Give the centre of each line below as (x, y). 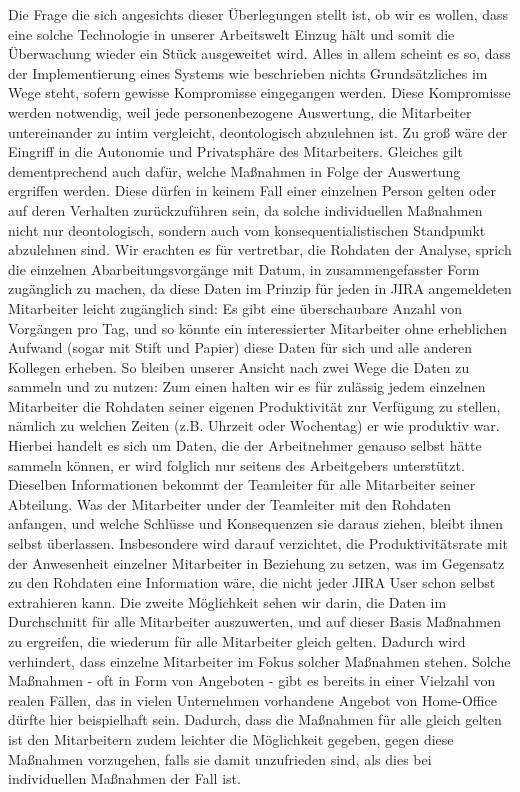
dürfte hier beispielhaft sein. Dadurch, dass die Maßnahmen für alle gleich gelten (255, 719)
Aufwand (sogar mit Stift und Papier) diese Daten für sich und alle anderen (240, 347)
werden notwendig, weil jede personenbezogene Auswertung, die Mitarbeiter (240, 111)
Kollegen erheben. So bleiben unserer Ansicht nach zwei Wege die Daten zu (239, 366)
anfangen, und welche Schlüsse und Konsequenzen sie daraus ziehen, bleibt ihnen (256, 523)
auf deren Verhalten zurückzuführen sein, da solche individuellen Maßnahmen (245, 209)
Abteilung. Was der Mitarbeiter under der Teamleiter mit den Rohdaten (230, 503)
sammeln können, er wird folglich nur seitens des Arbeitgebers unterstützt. (236, 464)
